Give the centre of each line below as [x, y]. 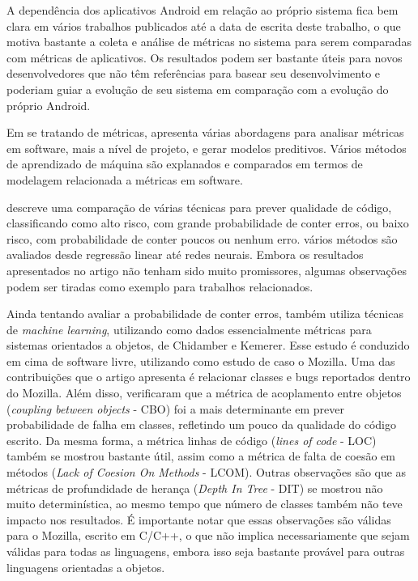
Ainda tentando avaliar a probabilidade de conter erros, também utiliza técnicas [205, 314]
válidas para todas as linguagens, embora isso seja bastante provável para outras [206, 551]
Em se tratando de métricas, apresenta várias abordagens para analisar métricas [205, 132]
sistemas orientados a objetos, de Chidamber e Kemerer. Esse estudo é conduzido [208, 345]
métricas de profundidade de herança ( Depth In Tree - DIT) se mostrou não [195, 488]
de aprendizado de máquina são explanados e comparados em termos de [185, 164]
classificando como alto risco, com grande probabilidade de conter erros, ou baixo [208, 223]
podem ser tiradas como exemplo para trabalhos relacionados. [160, 286]
